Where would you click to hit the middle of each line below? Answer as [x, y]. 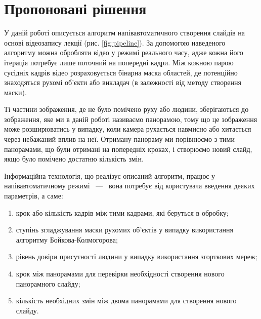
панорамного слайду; [48, 283]
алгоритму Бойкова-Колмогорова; [67, 239]
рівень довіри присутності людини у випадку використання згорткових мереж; [137, 256]
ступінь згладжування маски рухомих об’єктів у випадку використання [124, 230]
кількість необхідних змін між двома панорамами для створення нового [126, 301]
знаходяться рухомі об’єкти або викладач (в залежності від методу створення [123, 82]
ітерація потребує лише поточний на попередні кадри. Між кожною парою [119, 62]
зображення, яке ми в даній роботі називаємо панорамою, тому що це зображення [131, 119]
